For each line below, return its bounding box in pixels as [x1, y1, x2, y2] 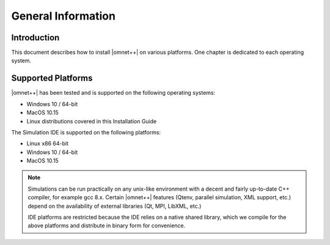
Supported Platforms [11, 73, 93, 84]
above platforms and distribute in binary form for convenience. [28, 222, 186, 229]
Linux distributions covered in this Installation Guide [26, 117, 157, 125]
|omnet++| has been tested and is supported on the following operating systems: [11, 89, 216, 97]
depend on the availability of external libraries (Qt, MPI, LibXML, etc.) [28, 202, 202, 210]
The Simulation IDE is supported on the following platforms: [11, 128, 161, 136]
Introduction [11, 32, 60, 43]
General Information [11, 9, 116, 23]
